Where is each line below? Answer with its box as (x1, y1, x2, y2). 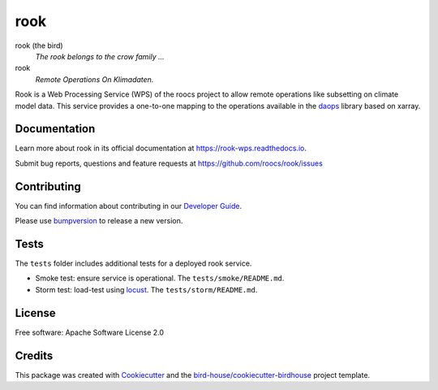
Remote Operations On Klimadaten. (35, 74, 154, 84)
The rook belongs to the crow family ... (35, 51, 165, 61)
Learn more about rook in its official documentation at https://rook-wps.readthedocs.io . (15, 143, 307, 154)
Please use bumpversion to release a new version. (15, 216, 183, 226)
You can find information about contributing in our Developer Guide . (15, 201, 243, 210)
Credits (15, 349, 54, 362)
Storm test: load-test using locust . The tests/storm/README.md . (35, 284, 258, 294)
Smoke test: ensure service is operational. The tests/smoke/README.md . (35, 273, 285, 284)
